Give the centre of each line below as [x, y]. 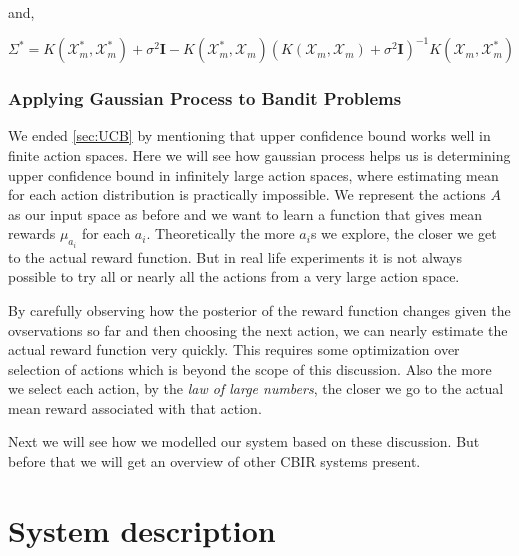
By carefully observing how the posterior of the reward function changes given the [259, 309]
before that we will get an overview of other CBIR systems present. [214, 461]
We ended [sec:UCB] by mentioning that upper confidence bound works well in [249, 135]
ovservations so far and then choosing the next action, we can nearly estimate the [258, 329]
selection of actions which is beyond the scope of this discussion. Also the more [250, 368]
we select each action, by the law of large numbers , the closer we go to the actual [256, 388]
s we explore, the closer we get [403, 233]
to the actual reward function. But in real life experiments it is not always [235, 256]
